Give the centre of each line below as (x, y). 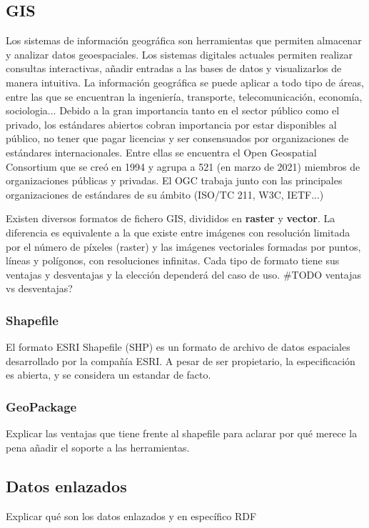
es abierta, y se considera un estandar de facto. (108, 375)
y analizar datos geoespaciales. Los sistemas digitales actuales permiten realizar (179, 54)
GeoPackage (41, 406)
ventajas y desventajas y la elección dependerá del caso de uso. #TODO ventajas (184, 274)
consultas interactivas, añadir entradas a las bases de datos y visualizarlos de (174, 68)
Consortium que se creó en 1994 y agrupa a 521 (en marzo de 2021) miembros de (183, 166)
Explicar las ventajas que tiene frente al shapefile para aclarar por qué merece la (182, 433)
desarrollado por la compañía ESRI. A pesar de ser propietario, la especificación (181, 360)
